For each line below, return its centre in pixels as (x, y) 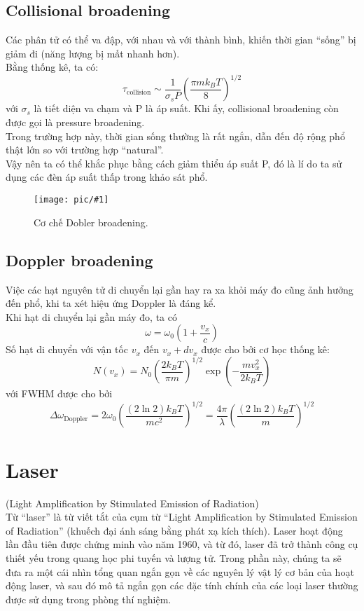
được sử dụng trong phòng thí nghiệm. (89, 599)
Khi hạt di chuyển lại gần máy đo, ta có (91, 316)
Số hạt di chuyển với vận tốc (67, 349)
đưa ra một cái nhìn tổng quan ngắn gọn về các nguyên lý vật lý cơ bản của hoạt (180, 571)
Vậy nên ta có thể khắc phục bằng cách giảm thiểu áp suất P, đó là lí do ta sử (174, 163)
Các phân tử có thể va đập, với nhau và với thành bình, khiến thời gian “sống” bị (181, 40)
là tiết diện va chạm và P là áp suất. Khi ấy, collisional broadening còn (186, 108)
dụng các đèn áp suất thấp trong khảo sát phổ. (107, 177)
